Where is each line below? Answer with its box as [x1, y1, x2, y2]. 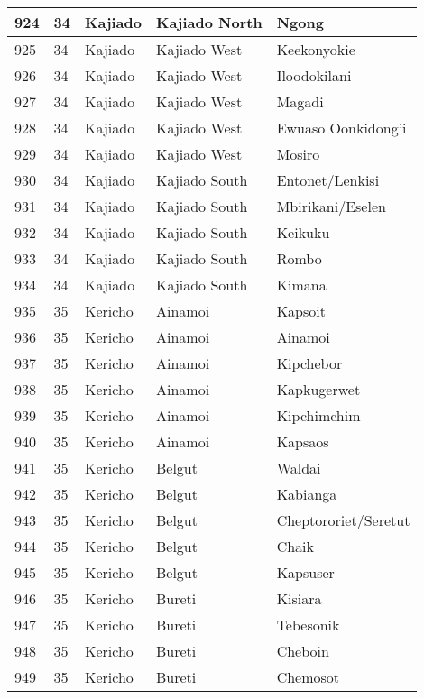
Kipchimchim [276, 405, 361, 426]
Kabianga [276, 483, 337, 504]
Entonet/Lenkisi [276, 170, 380, 190]
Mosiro [276, 143, 320, 164]
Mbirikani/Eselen [276, 196, 386, 216]
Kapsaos [276, 431, 329, 452]
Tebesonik [276, 614, 340, 635]
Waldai [276, 457, 321, 478]
